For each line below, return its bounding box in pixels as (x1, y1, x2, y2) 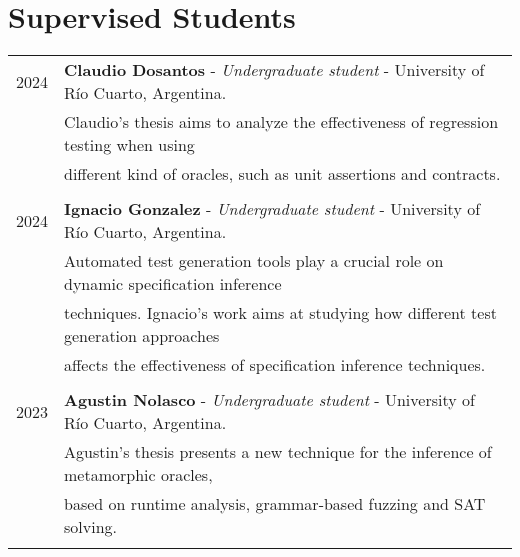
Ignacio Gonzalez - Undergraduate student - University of (64, 197, 481, 221)
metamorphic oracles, (64, 463, 213, 487)
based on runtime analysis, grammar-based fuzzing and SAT (64, 492, 486, 516)
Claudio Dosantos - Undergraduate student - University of (64, 58, 485, 82)
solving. (64, 515, 118, 539)
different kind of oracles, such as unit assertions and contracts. (64, 162, 501, 186)
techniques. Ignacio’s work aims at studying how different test (64, 301, 497, 325)
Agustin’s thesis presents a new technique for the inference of (64, 440, 492, 464)
